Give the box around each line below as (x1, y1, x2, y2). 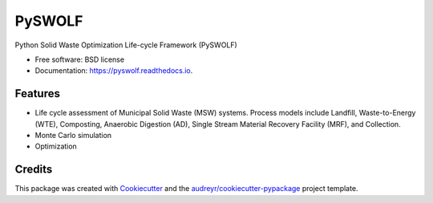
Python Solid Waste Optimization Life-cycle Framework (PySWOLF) (14, 40, 238, 50)
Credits (14, 163, 53, 177)
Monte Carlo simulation (34, 131, 112, 140)
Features (14, 87, 60, 100)
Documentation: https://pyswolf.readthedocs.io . (34, 66, 193, 75)
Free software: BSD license (34, 55, 124, 64)
